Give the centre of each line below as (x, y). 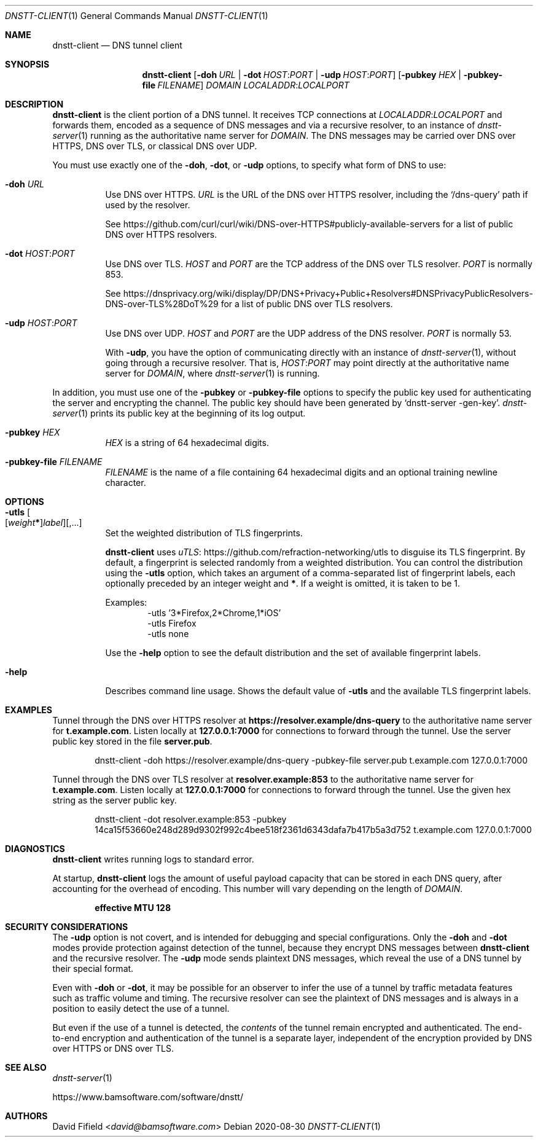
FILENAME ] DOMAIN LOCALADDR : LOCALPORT (253, 85)
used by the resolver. (148, 205)
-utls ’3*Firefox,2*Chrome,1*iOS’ (214, 613)
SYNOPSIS (27, 64)
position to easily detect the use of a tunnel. (141, 1008)
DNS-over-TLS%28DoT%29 (162, 304)
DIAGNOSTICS (35, 849)
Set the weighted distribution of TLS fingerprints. (204, 533)
